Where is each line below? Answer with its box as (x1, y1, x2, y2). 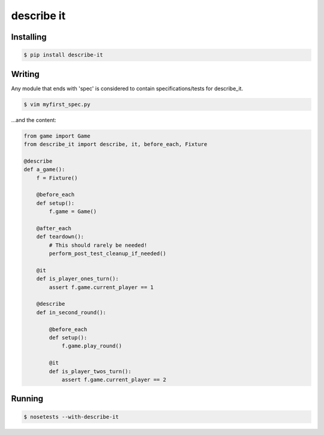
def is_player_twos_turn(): (49, 368, 132, 375)
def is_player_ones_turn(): (36, 275, 119, 282)
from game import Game (23, 132, 91, 139)
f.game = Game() (49, 208, 97, 215)
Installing (11, 32, 47, 42)
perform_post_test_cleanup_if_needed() (49, 250, 166, 257)
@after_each (36, 225, 72, 231)
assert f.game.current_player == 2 (61, 376, 166, 383)
